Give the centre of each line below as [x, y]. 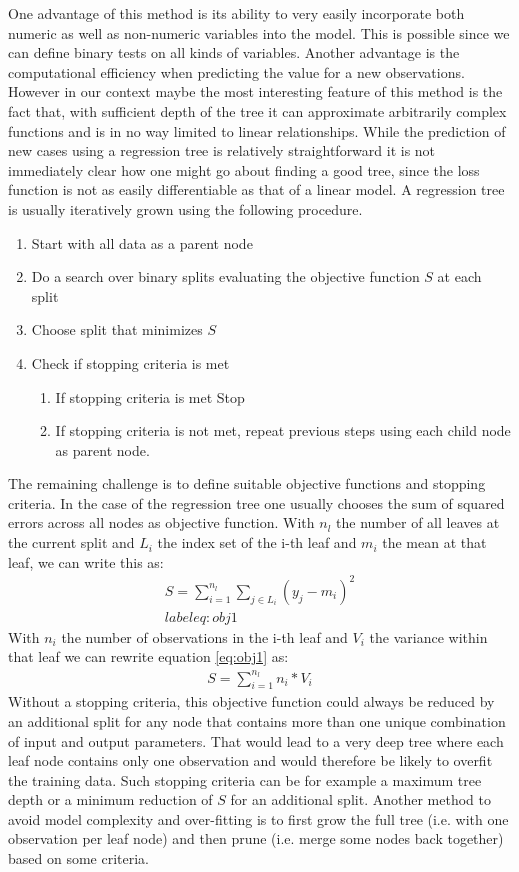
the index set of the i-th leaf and [257, 542]
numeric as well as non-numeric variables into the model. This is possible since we [259, 32]
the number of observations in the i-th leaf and [204, 636]
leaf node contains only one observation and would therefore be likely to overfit [250, 760]
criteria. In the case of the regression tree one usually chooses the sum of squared [256, 502]
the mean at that [434, 542]
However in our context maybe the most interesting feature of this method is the [255, 91]
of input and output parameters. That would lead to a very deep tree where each [256, 740]
